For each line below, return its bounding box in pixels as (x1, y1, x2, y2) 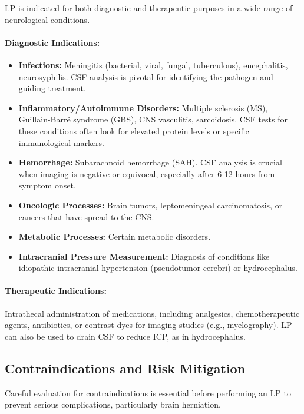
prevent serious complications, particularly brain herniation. (5, 398, 221, 410)
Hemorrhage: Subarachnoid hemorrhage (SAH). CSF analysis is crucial (18, 156, 282, 168)
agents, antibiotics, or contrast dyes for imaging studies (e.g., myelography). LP (5, 319, 292, 331)
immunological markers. (18, 136, 105, 148)
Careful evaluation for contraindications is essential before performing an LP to (5, 386, 291, 399)
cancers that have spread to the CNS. (18, 210, 154, 223)
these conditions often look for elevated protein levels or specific (18, 124, 249, 137)
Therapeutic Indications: (5, 284, 107, 297)
